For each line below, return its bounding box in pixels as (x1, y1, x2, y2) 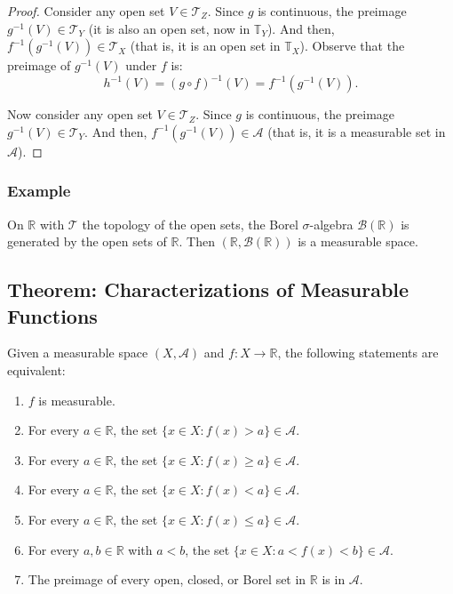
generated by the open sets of (7, 232, 167, 251)
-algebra (309, 214, 354, 233)
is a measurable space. (298, 232, 418, 251)
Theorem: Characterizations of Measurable (7, 276, 409, 303)
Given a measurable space (7, 343, 148, 362)
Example (7, 180, 71, 202)
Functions (7, 301, 98, 329)
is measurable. (38, 390, 115, 409)
